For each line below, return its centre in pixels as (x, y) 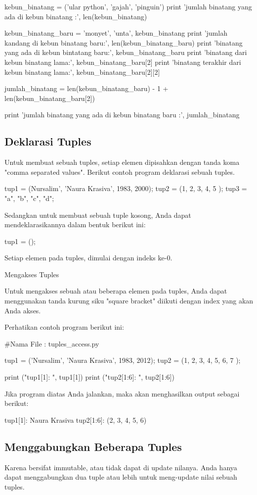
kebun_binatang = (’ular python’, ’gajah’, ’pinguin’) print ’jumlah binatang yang (128, 6)
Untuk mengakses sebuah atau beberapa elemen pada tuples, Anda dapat (116, 291)
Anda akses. (23, 310)
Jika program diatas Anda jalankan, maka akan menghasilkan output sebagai (122, 393)
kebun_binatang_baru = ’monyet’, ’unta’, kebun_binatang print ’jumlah (116, 33)
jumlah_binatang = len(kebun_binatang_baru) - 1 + (86, 88)
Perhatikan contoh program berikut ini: (64, 327)
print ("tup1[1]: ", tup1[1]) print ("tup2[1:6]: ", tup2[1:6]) (89, 377)
